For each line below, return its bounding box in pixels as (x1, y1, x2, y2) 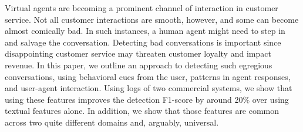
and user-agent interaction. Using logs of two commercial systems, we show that (5, 82, 292, 94)
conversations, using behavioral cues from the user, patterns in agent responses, (5, 70, 291, 82)
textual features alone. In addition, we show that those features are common (5, 105, 280, 117)
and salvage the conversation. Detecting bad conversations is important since (5, 36, 281, 48)
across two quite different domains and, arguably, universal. (5, 116, 219, 128)
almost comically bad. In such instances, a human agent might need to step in (5, 25, 285, 37)
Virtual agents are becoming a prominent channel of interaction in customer (5, 2, 278, 13)
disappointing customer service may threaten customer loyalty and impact (5, 47, 271, 60)
